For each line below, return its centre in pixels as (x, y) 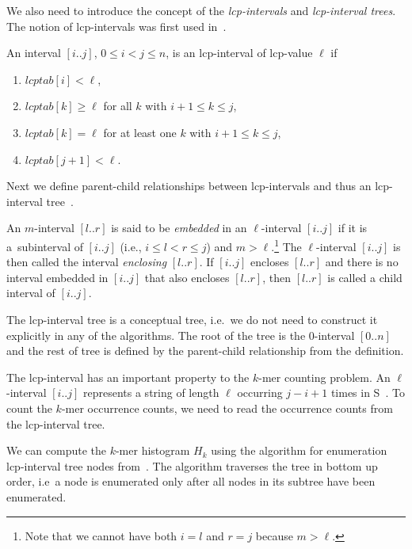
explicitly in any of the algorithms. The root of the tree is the (156, 335)
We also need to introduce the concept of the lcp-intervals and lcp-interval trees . (201, 10)
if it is (353, 228)
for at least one (140, 132)
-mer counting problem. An (324, 377)
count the (29, 408)
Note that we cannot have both (101, 535)
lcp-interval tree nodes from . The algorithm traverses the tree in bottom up (192, 465)
